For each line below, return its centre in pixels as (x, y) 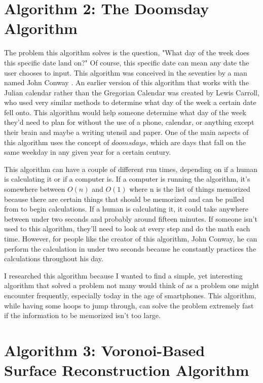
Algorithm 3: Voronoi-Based (105, 350)
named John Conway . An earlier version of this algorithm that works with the (126, 82)
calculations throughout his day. (54, 258)
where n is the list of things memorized (190, 189)
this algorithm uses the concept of (57, 142)
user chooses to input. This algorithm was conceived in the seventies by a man (126, 72)
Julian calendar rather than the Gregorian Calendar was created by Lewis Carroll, (132, 92)
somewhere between (35, 189)
